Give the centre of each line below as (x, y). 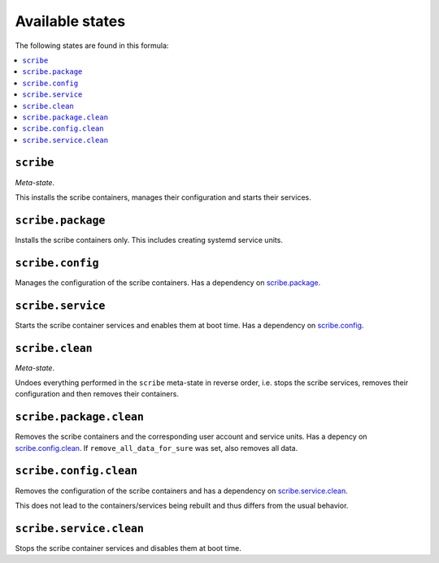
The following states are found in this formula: (92, 45)
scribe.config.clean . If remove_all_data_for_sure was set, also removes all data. (156, 448)
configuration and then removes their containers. (97, 394)
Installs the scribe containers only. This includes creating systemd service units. (149, 240)
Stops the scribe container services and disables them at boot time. (128, 548)
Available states (70, 21)
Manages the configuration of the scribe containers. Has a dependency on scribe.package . (168, 282)
